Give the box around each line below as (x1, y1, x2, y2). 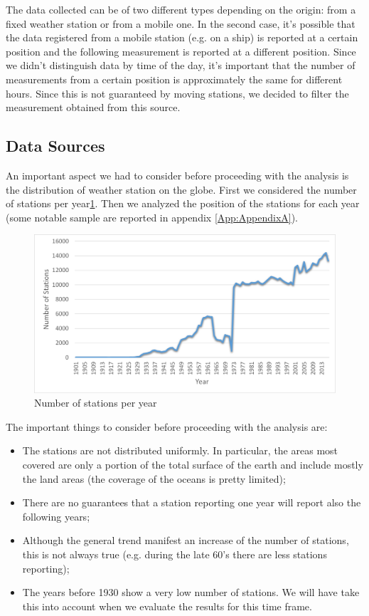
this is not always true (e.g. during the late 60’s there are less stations (22, 547, 327, 562)
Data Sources (6, 135, 105, 157)
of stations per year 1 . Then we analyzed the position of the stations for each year (6, 196, 360, 211)
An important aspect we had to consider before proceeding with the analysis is (6, 167, 349, 182)
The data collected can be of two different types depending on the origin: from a (6, 2, 356, 16)
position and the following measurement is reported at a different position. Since (6, 43, 356, 58)
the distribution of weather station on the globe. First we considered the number (6, 182, 357, 197)
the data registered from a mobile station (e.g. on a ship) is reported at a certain (6, 30, 358, 45)
